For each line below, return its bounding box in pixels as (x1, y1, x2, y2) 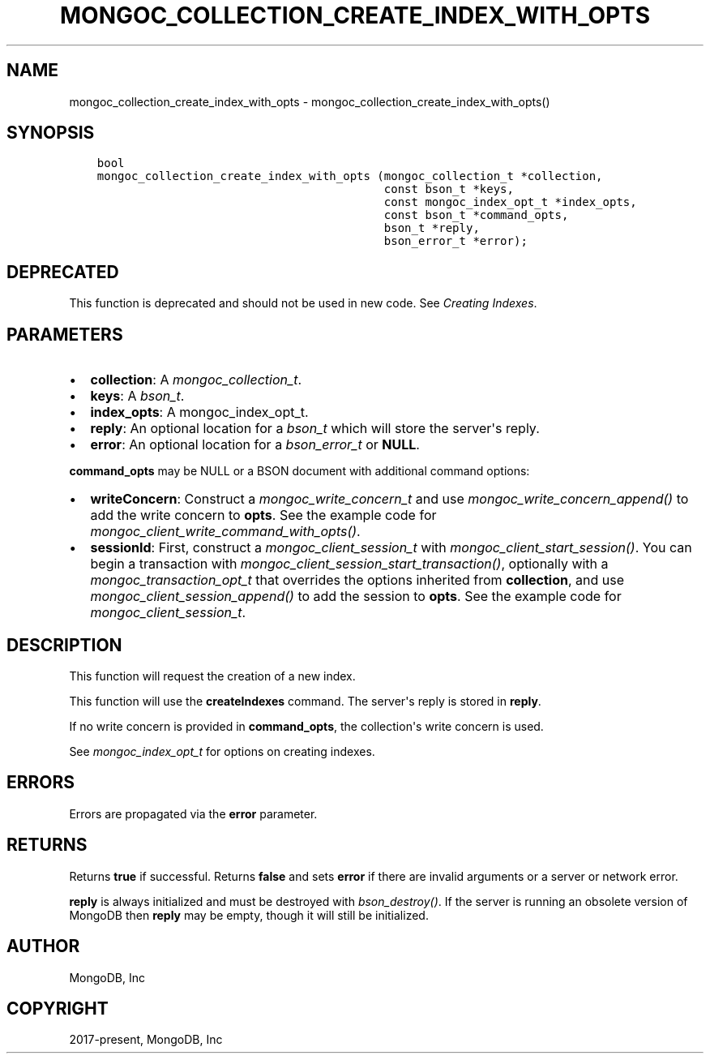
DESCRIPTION (6, 634, 122, 655)
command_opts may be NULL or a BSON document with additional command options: (69, 464, 530, 479)
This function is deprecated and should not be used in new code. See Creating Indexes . (69, 296, 537, 311)
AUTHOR (6, 936, 80, 957)
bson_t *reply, (383, 221, 480, 235)
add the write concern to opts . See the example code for (90, 507, 437, 524)
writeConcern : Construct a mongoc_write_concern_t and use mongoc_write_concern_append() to (90, 491, 689, 508)
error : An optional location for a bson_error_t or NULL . (90, 436, 420, 453)
